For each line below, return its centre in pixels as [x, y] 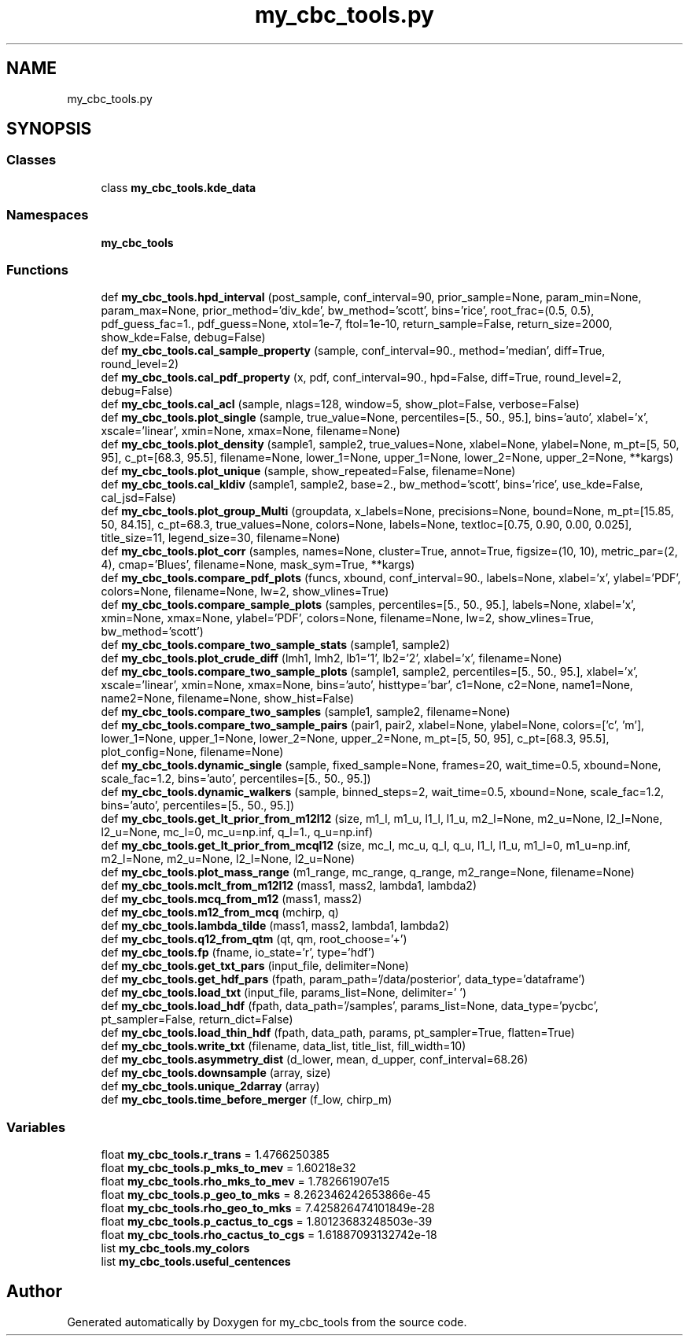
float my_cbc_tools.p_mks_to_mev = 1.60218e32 [228, 1168]
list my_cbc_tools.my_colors [175, 1248]
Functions [37, 269]
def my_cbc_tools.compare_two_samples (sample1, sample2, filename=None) [306, 712]
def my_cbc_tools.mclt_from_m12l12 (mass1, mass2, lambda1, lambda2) [289, 886]
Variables [36, 1127]
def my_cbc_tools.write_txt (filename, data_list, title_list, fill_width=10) [284, 1046]
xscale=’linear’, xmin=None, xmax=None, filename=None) [251, 431]
